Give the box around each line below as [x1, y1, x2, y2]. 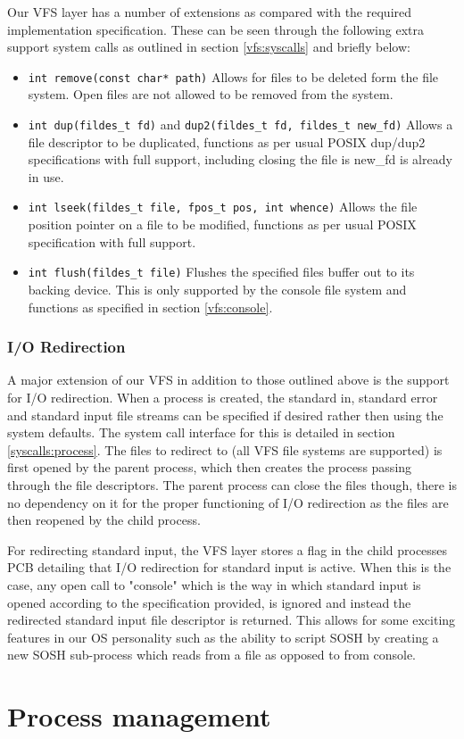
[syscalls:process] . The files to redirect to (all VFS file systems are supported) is [7, 440, 443, 459]
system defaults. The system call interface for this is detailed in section [7, 423, 395, 442]
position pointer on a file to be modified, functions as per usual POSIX [28, 215, 417, 234]
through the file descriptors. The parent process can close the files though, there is [7, 475, 457, 494]
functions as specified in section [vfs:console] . [28, 297, 273, 316]
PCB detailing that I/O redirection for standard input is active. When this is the [7, 558, 452, 577]
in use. [28, 167, 64, 186]
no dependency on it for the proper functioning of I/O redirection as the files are [7, 493, 449, 511]
